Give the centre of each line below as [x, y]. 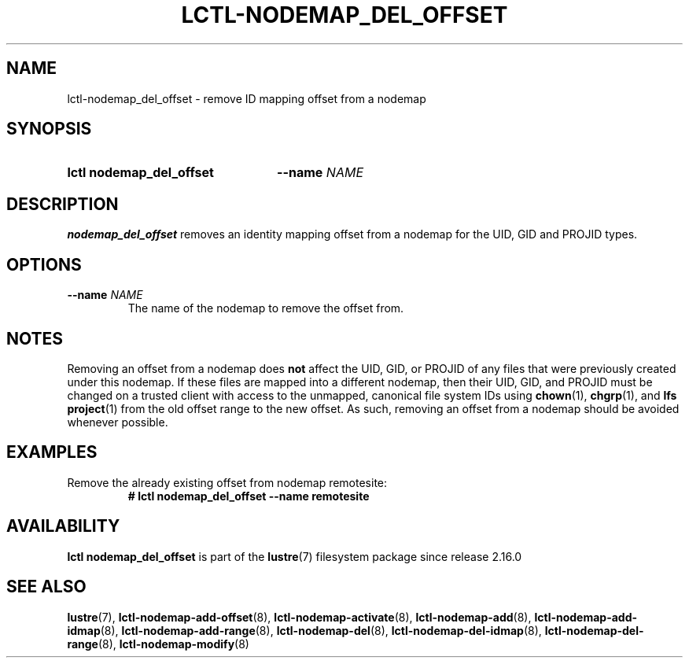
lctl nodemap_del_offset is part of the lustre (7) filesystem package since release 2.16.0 [295, 556]
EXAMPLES [52, 452]
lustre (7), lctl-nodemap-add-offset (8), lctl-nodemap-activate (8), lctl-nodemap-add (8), [299, 617]
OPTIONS [44, 264]
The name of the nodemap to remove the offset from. [266, 308]
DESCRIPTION [63, 204]
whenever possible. [118, 422]
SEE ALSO [46, 587]
